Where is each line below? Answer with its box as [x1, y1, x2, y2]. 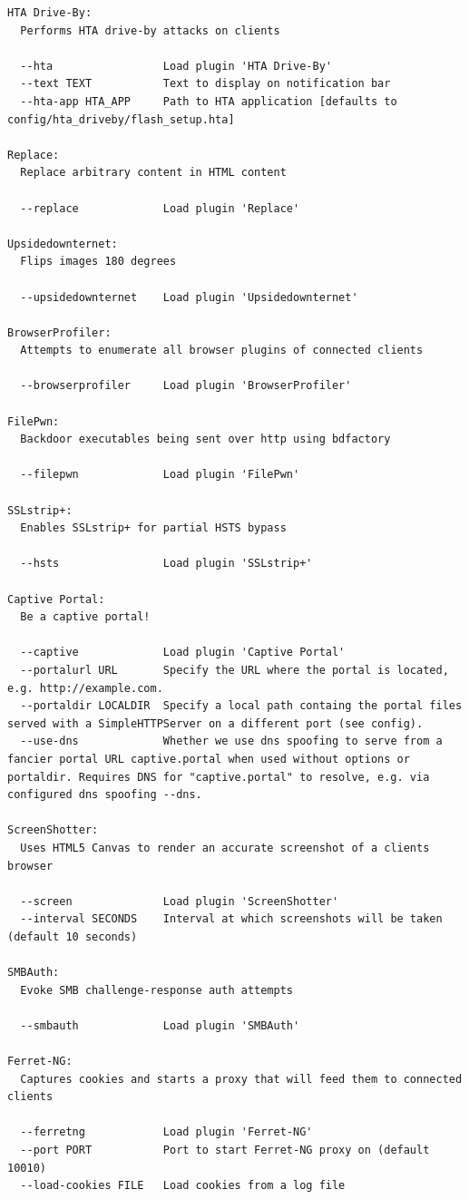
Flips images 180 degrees [20, 255, 177, 268]
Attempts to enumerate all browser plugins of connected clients [20, 344, 424, 357]
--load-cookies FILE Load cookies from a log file [20, 1179, 346, 1193]
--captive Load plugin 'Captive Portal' [20, 646, 346, 659]
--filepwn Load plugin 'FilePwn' [20, 468, 300, 482]
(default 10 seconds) [7, 930, 138, 943]
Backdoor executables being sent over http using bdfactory [20, 433, 391, 446]
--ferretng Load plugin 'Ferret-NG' [20, 1126, 313, 1139]
